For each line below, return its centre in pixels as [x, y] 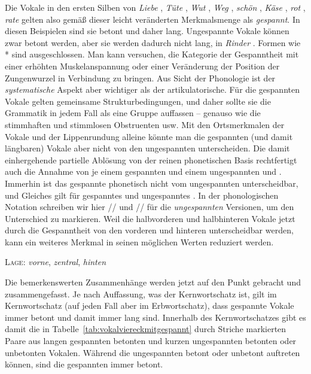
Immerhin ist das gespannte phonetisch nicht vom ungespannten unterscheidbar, [152, 183]
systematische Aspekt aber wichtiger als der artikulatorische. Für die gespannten [152, 89]
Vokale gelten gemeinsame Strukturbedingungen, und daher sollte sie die [138, 101]
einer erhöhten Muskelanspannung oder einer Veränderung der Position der [142, 66]
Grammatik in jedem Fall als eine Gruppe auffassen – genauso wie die [133, 113]
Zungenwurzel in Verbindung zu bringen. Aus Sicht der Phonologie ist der [140, 77]
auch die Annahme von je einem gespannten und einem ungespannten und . [143, 171]
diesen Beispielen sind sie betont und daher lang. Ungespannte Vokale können [147, 31]
